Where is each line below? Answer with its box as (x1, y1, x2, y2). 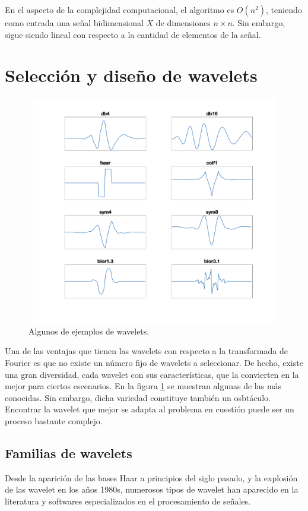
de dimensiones (155, 17, 211, 29)
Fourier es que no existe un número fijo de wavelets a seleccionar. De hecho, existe (5, 357, 303, 369)
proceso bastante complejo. (5, 415, 103, 427)
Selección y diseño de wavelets (5, 63, 258, 87)
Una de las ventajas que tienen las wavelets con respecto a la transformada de (5, 345, 288, 357)
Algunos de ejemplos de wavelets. (28, 324, 150, 337)
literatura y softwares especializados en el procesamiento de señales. (5, 494, 251, 507)
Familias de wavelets (5, 443, 132, 462)
